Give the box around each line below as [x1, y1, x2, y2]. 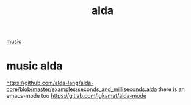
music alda [6, 59, 63, 73]
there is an [158, 86, 185, 93]
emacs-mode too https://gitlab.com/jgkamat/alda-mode [6, 92, 147, 100]
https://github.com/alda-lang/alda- [6, 80, 94, 87]
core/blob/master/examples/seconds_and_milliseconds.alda [6, 86, 157, 93]
